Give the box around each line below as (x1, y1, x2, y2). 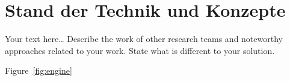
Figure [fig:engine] (5, 64, 72, 77)
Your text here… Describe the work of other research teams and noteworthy (5, 32, 283, 45)
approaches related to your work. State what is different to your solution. (5, 44, 275, 56)
